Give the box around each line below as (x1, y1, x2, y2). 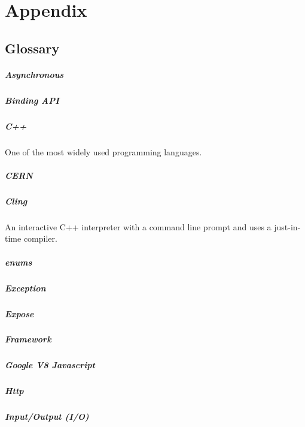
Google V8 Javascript (5, 359, 95, 371)
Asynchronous (5, 68, 64, 80)
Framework (5, 333, 51, 345)
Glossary (5, 38, 60, 57)
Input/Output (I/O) (5, 410, 89, 423)
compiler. (23, 232, 57, 245)
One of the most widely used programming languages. (5, 145, 202, 158)
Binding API (5, 94, 59, 106)
